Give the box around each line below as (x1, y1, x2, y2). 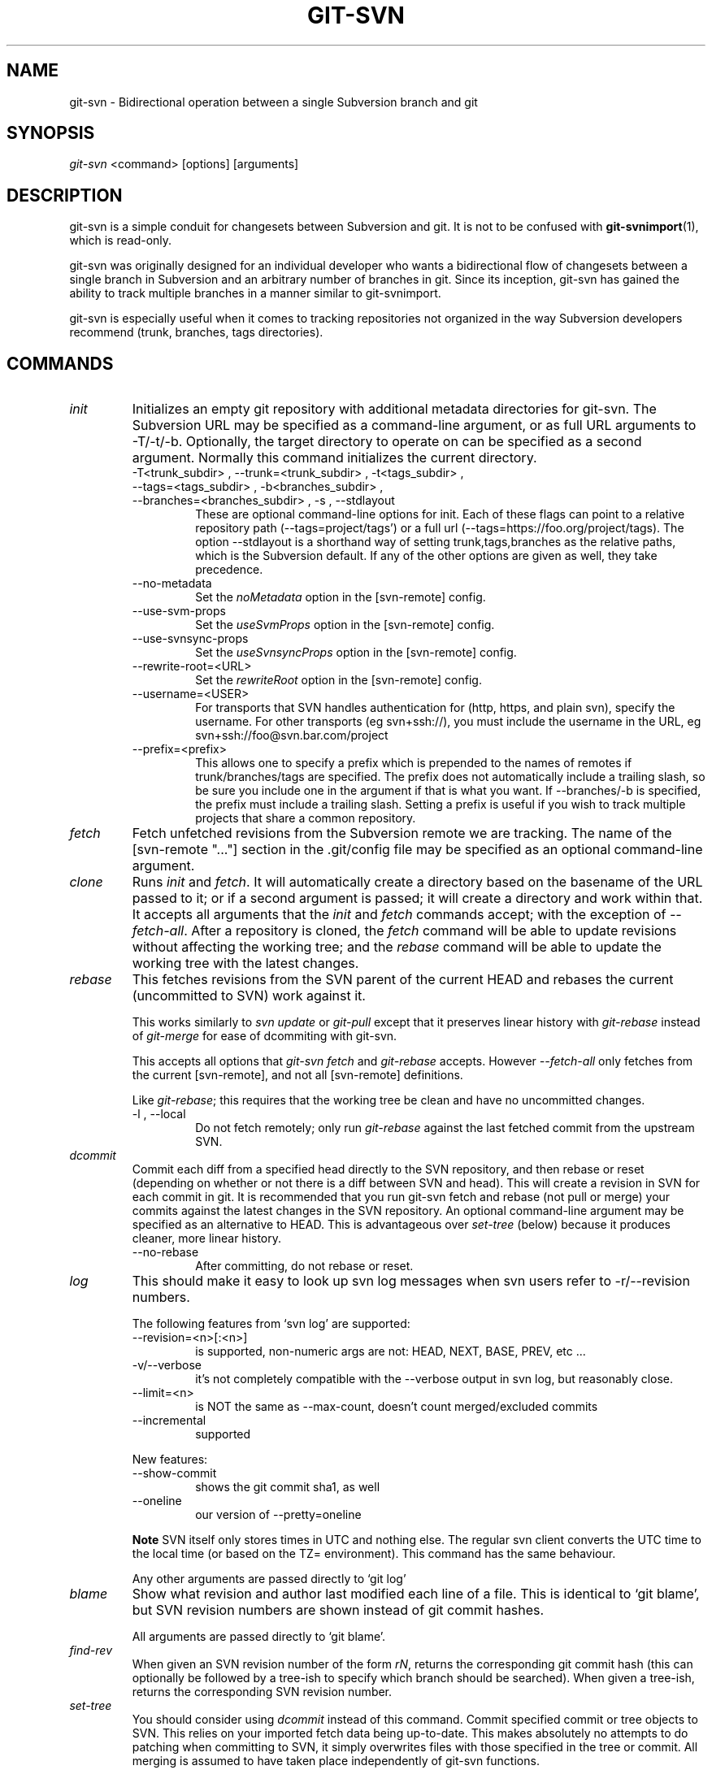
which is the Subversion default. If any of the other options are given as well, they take (195, 549, 658, 563)
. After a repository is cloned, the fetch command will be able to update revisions (184, 922, 677, 939)
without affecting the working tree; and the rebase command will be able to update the (132, 939, 662, 956)
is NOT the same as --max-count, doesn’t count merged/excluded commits (195, 1399, 598, 1414)
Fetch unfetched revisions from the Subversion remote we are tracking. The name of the (132, 825, 672, 842)
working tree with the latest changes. (132, 955, 359, 972)
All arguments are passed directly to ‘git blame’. (132, 1629, 386, 1644)
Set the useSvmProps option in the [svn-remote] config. (195, 618, 495, 632)
